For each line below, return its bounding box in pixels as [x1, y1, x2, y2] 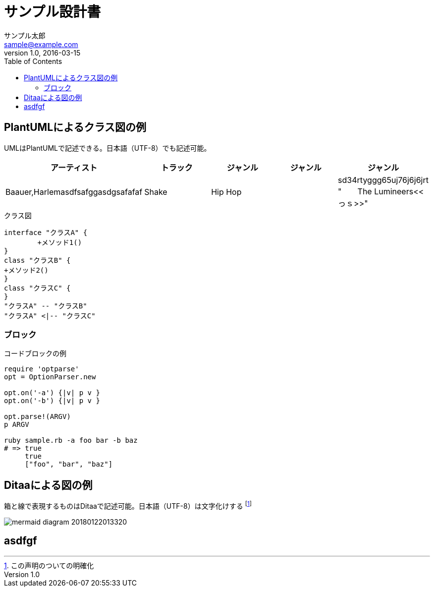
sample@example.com [4, 40, 78, 49]
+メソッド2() [4, 266, 49, 274]
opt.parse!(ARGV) [4, 413, 71, 421]
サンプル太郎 [4, 31, 46, 40]
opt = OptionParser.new [4, 373, 96, 381]
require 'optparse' [4, 365, 79, 373]
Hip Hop [211, 186, 242, 197]
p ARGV [4, 420, 29, 429]
